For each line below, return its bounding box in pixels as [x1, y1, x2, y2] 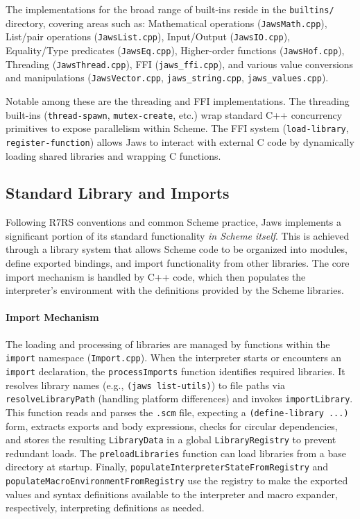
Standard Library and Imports [6, 182, 230, 204]
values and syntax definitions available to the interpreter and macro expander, [6, 486, 338, 501]
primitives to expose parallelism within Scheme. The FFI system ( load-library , [6, 121, 349, 135]
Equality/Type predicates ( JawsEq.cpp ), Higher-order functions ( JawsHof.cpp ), [6, 42, 345, 57]
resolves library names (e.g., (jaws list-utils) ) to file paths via [6, 377, 285, 392]
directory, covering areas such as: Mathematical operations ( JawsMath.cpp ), [6, 15, 327, 30]
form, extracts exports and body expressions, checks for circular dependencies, [6, 418, 338, 433]
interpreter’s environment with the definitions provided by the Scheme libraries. [6, 283, 344, 297]
